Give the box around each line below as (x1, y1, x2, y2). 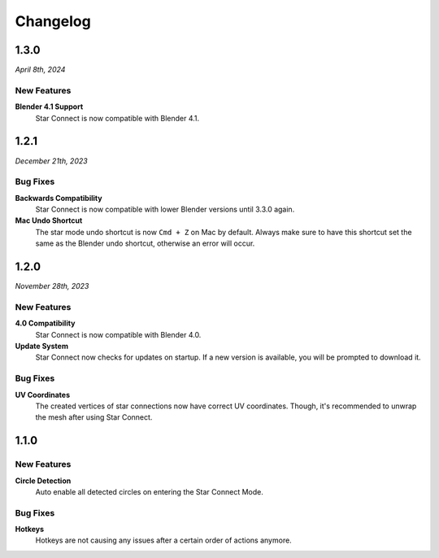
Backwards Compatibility (15, 193, 102, 203)
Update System (15, 342, 69, 351)
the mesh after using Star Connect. (35, 412, 153, 422)
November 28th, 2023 (15, 281, 89, 291)
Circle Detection (15, 476, 72, 486)
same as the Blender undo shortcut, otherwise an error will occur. (35, 238, 255, 248)
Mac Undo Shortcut (15, 216, 83, 225)
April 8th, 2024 (15, 65, 66, 75)
